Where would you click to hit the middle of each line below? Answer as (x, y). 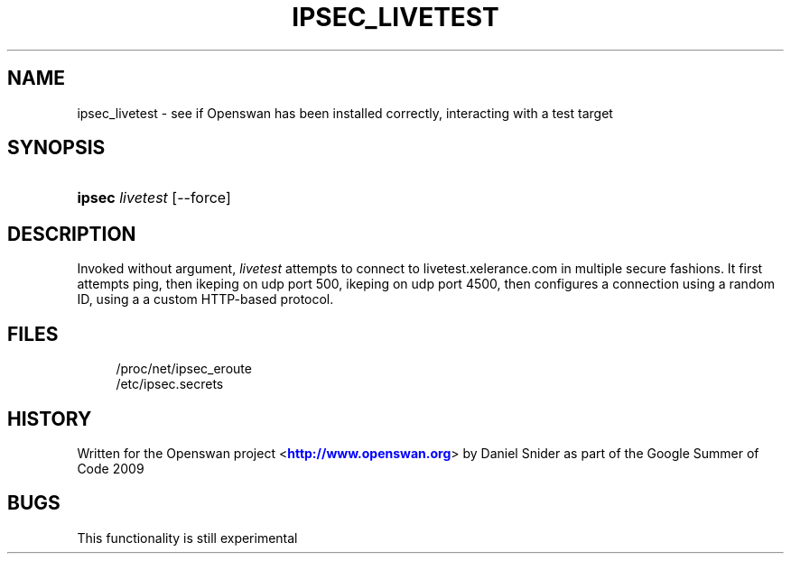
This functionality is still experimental (187, 538)
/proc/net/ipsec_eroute (184, 369)
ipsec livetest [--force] (154, 198)
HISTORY (50, 418)
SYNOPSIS (56, 148)
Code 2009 (111, 468)
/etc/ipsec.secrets (170, 384)
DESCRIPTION (72, 234)
